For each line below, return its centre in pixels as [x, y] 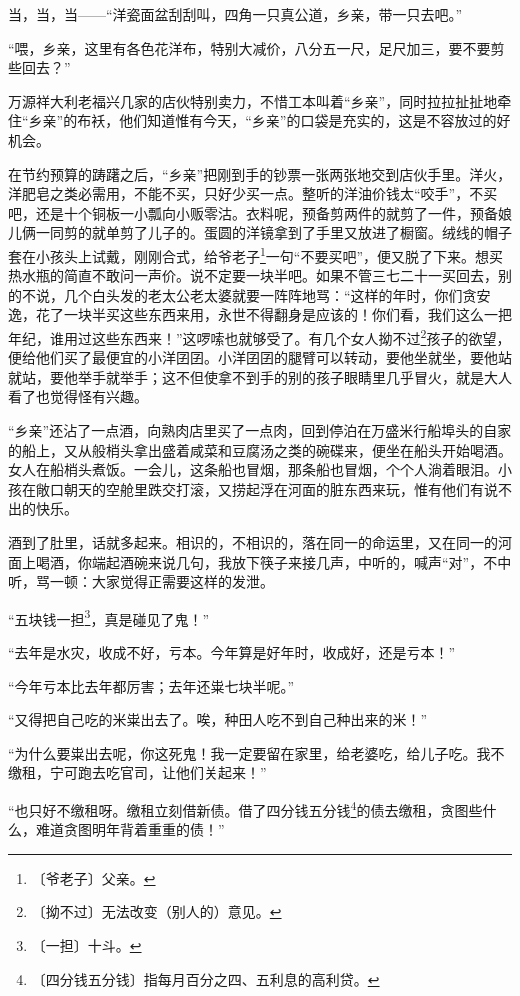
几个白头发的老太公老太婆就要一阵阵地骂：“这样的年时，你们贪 [270, 294]
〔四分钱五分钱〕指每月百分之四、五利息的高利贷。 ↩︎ [205, 978]
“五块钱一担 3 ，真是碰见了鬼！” [109, 617]
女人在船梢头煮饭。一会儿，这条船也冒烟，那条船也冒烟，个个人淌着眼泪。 [253, 469]
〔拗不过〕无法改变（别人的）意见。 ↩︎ [156, 911]
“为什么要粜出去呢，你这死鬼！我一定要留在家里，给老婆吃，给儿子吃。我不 [256, 752]
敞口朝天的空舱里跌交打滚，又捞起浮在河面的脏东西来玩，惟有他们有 [259, 488]
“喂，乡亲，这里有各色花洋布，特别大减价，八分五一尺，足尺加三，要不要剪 [256, 47]
